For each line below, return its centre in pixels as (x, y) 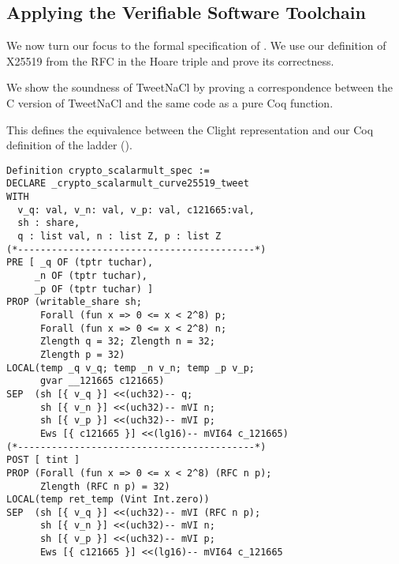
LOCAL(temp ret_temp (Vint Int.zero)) (108, 500)
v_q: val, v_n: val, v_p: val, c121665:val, (136, 210)
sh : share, (49, 223)
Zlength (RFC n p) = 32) (105, 486)
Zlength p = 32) (82, 354)
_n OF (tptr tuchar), (91, 276)
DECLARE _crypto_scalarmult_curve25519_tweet (128, 184)
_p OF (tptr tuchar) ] (94, 289)
